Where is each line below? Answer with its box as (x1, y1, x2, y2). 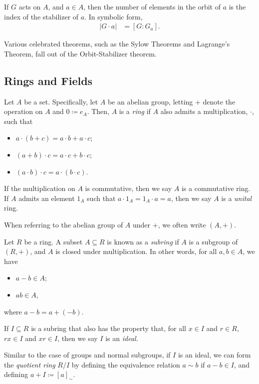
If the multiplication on (4, 183, 75, 193)
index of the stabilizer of (4, 11, 79, 21)
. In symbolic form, (84, 11, 143, 21)
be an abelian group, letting (107, 96, 193, 106)
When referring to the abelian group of (4, 219, 123, 229)
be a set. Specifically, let (24, 96, 98, 106)
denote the (203, 96, 236, 106)
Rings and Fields (4, 72, 93, 88)
